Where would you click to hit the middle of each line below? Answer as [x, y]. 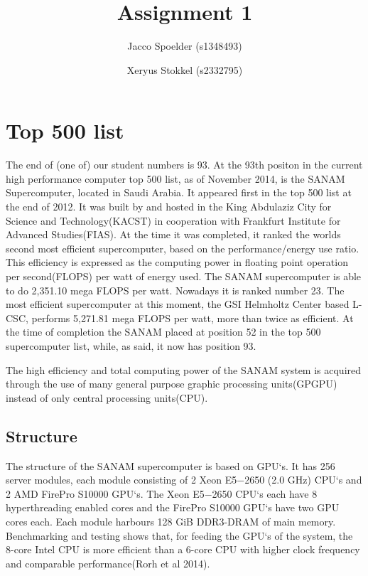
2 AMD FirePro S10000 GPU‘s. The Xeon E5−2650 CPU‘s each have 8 [162, 493]
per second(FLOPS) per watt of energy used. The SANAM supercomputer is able [184, 276]
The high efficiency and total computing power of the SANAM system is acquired [184, 369]
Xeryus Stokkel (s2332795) [185, 69]
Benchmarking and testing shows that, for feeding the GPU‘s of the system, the [179, 535]
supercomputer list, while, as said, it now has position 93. [131, 345]
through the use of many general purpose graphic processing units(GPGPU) [172, 384]
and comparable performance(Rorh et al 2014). [108, 563]
